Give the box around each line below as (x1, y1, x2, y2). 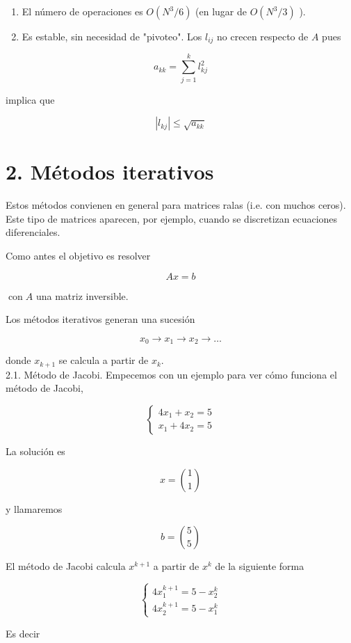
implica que (6, 92, 55, 106)
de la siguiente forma (215, 559, 304, 573)
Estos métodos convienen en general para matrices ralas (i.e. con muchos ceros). (6, 198, 346, 212)
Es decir (6, 626, 40, 640)
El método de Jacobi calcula (6, 559, 126, 573)
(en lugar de (195, 4, 247, 18)
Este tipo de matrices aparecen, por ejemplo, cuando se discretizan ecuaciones (6, 211, 338, 225)
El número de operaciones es (22, 4, 143, 18)
